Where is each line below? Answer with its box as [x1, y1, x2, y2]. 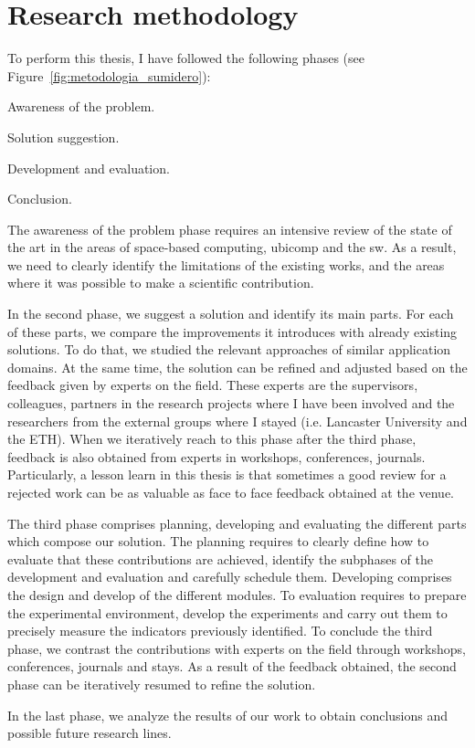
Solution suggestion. [7, 127, 120, 146]
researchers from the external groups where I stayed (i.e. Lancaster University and [7, 411, 468, 430]
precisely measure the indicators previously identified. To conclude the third [7, 621, 433, 640]
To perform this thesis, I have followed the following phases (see [7, 48, 364, 68]
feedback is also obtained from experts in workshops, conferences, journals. [7, 447, 426, 466]
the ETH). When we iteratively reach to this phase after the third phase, [7, 429, 417, 448]
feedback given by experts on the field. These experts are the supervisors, [7, 375, 418, 395]
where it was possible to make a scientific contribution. [7, 273, 314, 292]
